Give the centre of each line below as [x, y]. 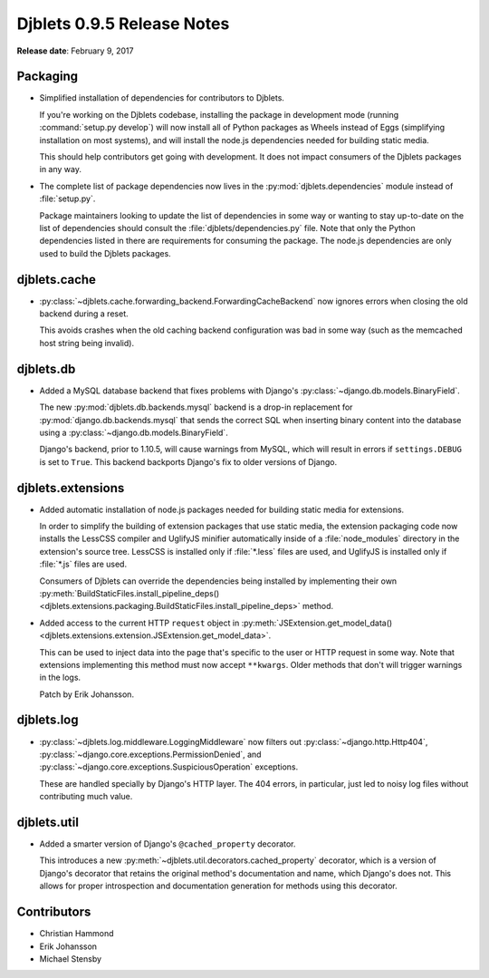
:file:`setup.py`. [67, 199]
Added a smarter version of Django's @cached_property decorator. [168, 844]
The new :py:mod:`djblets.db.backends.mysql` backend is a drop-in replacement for [196, 407]
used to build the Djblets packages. [105, 253]
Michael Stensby [71, 959]
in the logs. [60, 678]
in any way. [60, 169]
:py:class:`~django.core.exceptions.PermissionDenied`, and [150, 754]
